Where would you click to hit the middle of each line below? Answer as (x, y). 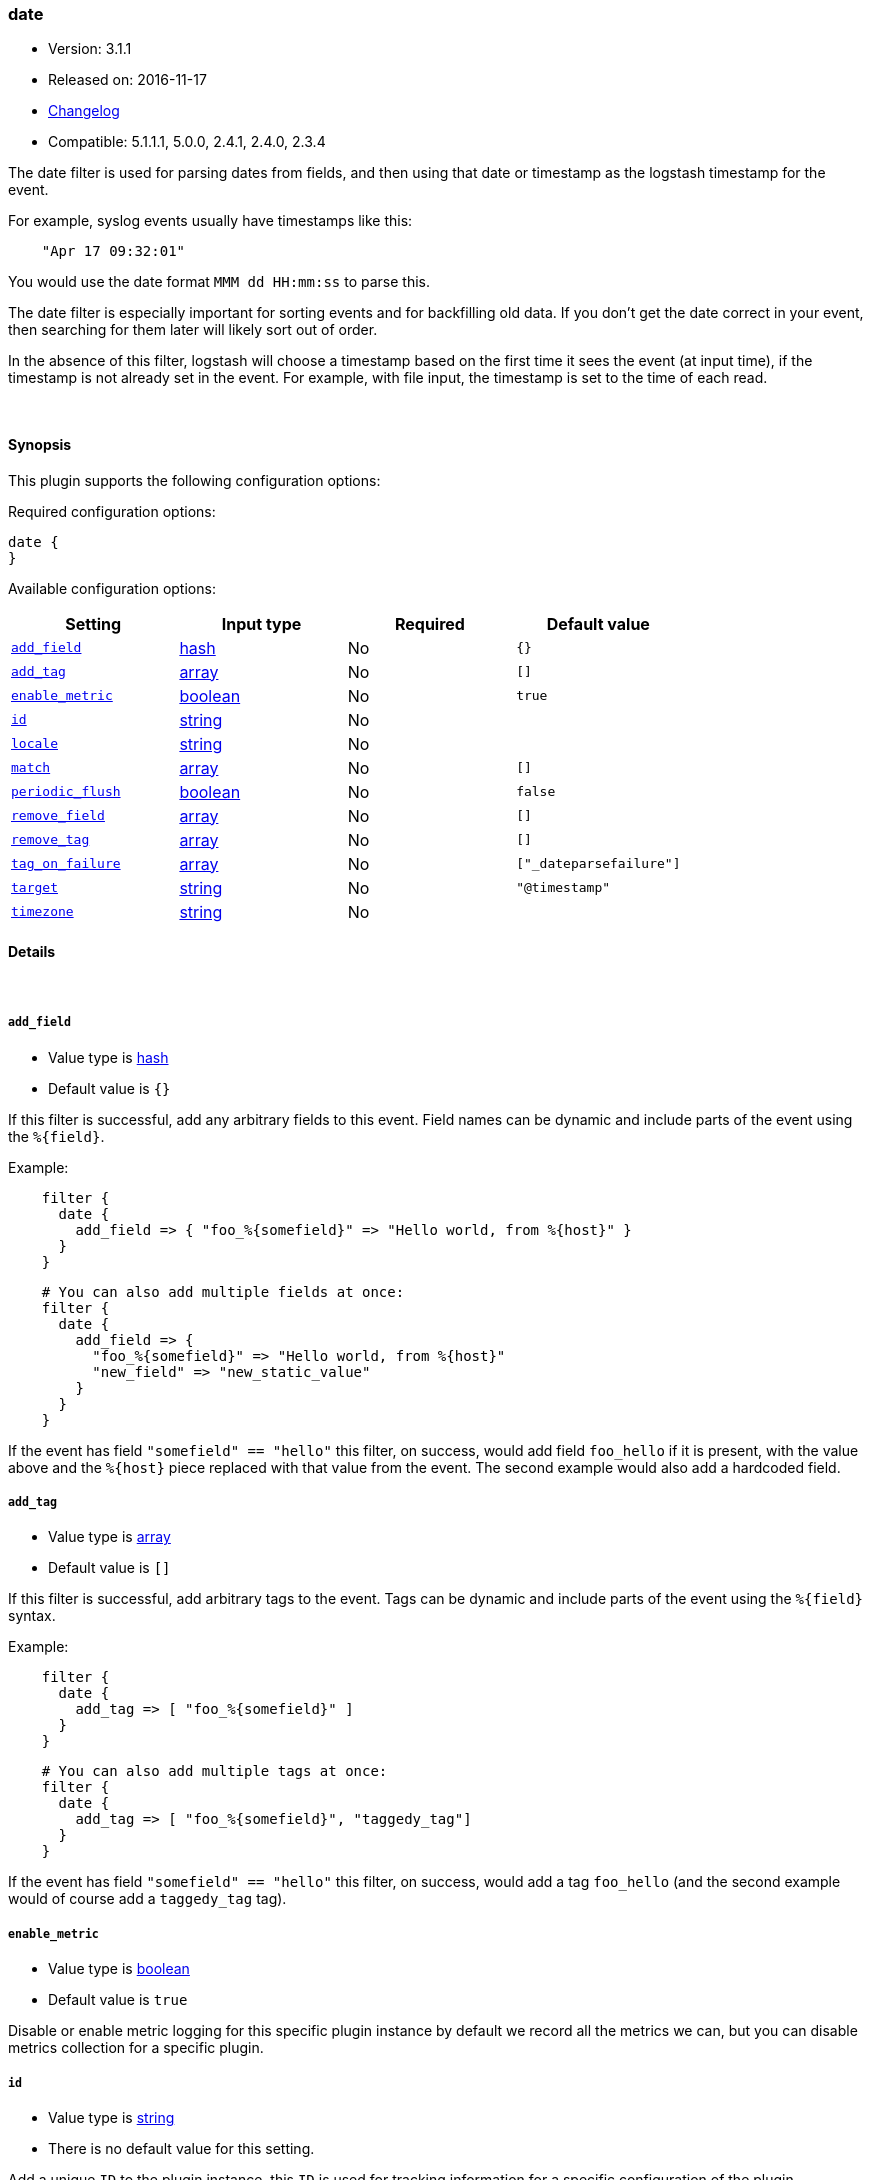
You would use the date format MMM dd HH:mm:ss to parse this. (219, 282)
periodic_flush (66, 792)
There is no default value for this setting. (181, 2148)
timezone (42, 912)
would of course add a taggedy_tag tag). (147, 1899)
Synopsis (40, 444)
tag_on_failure (66, 864)
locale (34, 744)
